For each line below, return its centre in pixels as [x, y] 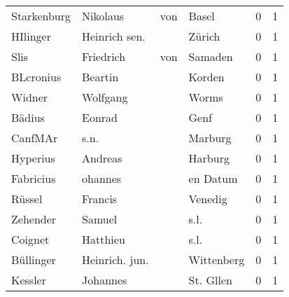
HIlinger [31, 36]
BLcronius [36, 77]
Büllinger [34, 260]
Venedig [208, 199]
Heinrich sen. [114, 36]
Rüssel [27, 199]
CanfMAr [35, 138]
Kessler [29, 280]
